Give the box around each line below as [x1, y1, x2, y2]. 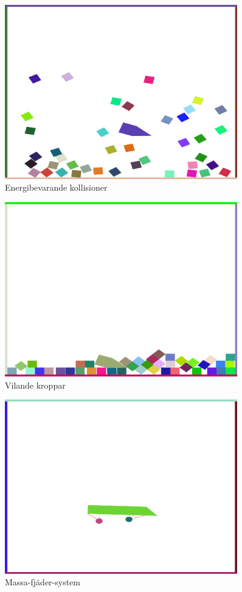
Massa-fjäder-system [5, 576, 80, 588]
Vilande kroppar [5, 378, 66, 391]
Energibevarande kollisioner [5, 181, 108, 194]
